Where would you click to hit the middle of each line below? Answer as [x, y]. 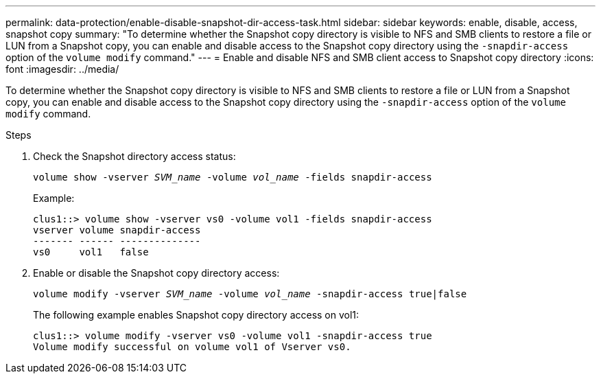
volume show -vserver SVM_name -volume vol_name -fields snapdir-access [233, 177]
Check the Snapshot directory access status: [134, 156]
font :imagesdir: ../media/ [62, 69]
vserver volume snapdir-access [117, 230]
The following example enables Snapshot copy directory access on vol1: [196, 315]
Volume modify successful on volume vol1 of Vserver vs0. [192, 347]
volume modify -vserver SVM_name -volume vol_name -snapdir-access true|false [250, 294]
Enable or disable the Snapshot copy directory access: [156, 273]
